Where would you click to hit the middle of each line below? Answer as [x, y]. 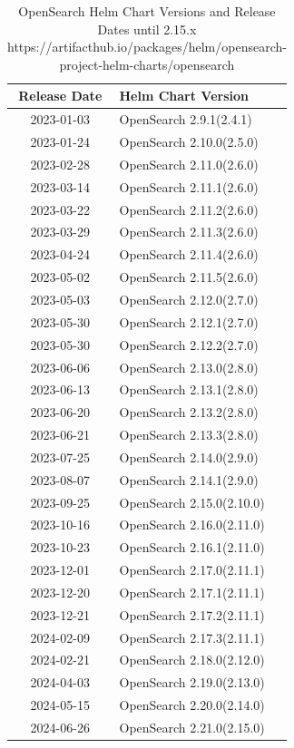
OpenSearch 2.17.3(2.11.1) [192, 637]
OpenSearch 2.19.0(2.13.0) [192, 682]
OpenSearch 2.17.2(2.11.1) [192, 614]
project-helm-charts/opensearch [147, 64]
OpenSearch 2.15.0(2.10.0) [192, 502]
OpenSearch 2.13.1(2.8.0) [189, 389]
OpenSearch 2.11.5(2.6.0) [189, 277]
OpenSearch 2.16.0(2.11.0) [192, 525]
